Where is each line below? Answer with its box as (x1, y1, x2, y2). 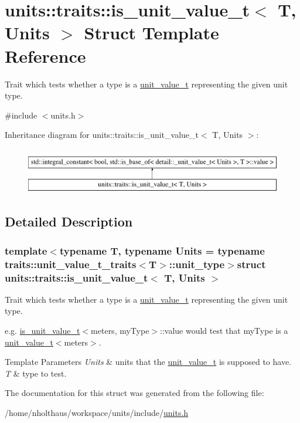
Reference (5, 43, 86, 67)
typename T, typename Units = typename (59, 243, 265, 258)
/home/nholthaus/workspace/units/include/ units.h (5, 407, 189, 419)
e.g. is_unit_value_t (5, 324, 80, 337)
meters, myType (91, 324, 149, 337)
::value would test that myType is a (160, 324, 288, 337)
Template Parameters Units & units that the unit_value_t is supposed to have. (5, 356, 292, 368)
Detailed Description (5, 212, 133, 231)
